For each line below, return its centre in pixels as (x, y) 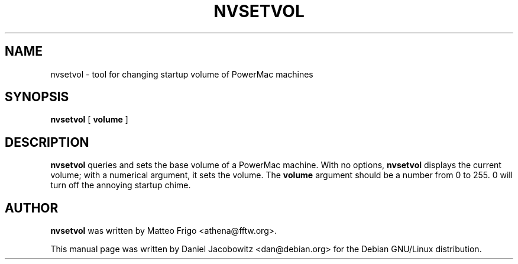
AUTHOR (32, 208)
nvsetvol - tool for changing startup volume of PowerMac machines (182, 74)
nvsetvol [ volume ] (89, 120)
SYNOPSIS (37, 97)
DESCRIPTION (47, 142)
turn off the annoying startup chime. (121, 185)
